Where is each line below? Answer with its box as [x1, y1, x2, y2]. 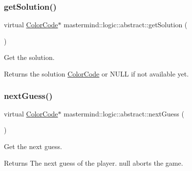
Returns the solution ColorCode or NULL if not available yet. [4, 69, 189, 78]
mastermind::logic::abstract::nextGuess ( [64, 108, 184, 118]
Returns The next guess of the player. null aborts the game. [4, 157, 183, 168]
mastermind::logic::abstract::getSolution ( [64, 19, 188, 30]
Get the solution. [4, 52, 55, 62]
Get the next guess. [4, 141, 62, 151]
